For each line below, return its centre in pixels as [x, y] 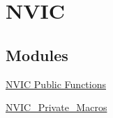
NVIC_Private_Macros [56, 107]
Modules [37, 54]
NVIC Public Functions [56, 84]
